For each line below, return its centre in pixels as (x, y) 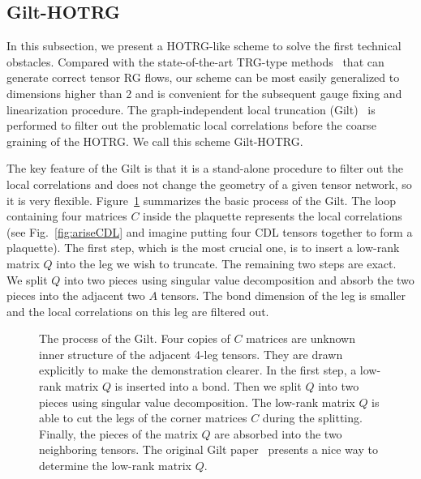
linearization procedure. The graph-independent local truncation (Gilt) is (191, 109)
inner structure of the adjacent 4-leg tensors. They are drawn (191, 354)
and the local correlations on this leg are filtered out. (138, 311)
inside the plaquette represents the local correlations (273, 216)
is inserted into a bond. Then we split (208, 386)
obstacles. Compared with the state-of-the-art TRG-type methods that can (195, 61)
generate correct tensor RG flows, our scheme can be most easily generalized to (203, 77)
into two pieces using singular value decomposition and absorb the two (239, 279)
